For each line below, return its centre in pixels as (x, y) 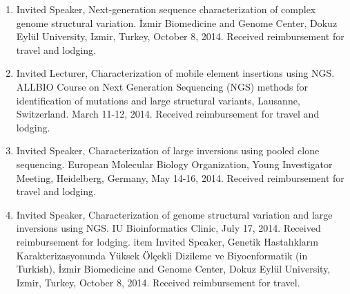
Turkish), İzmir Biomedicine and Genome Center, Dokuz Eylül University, (173, 269)
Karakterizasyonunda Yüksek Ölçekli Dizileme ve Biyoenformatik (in (162, 255)
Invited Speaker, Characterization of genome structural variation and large (174, 214)
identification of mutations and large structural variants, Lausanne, (158, 100)
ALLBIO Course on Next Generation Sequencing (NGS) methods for (162, 86)
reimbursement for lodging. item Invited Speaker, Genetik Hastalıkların (167, 241)
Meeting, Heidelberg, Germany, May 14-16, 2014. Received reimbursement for (180, 177)
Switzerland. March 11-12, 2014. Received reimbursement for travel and (168, 114)
